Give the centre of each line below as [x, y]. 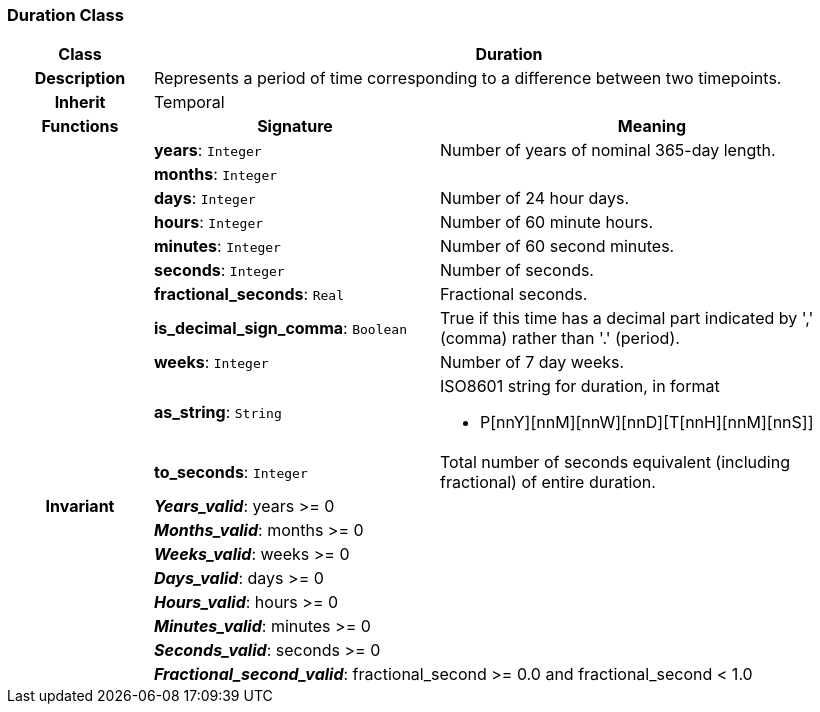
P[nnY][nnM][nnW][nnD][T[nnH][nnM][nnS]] [646, 422]
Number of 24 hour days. [534, 198]
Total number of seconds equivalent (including [614, 462]
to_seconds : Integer [230, 472]
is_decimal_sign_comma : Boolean [280, 328]
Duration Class [65, 15]
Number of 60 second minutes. [557, 246]
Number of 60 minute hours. [546, 222]
